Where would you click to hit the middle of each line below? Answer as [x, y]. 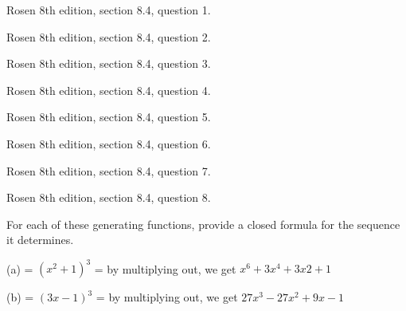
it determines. [40, 240]
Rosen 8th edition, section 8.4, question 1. [109, 10]
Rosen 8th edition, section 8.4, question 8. [109, 197]
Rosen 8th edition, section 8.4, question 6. [109, 143]
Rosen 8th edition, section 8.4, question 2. [109, 36]
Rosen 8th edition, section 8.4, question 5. [109, 117]
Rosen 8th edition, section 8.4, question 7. [109, 170]
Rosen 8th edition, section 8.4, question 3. [109, 63]
